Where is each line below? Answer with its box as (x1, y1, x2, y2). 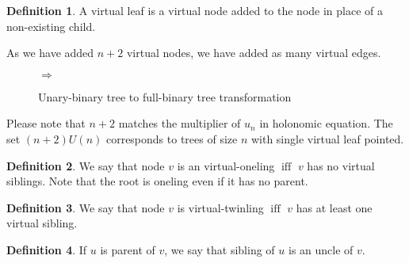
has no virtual (307, 157, 375, 173)
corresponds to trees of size (105, 130, 238, 147)
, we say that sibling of (164, 241, 275, 257)
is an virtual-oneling (177, 157, 275, 173)
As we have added (6, 44, 94, 61)
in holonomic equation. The (259, 115, 393, 131)
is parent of (100, 241, 155, 257)
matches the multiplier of (118, 115, 241, 131)
